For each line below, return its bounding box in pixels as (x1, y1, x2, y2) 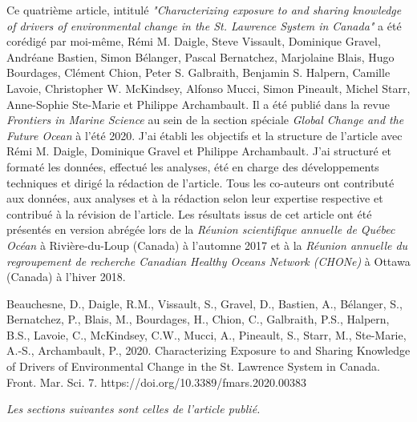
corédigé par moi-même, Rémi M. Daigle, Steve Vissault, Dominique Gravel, (6, 33, 381, 50)
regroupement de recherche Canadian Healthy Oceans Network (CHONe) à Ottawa (6, 252, 411, 269)
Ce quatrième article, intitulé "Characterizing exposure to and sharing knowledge (6, 2, 402, 18)
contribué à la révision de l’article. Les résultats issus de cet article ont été (6, 205, 372, 222)
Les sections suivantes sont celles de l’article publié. (6, 400, 261, 417)
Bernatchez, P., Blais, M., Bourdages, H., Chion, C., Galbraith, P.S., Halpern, (6, 311, 390, 328)
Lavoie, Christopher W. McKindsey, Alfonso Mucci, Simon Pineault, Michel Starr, (6, 79, 411, 96)
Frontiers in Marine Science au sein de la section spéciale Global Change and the (6, 111, 404, 128)
